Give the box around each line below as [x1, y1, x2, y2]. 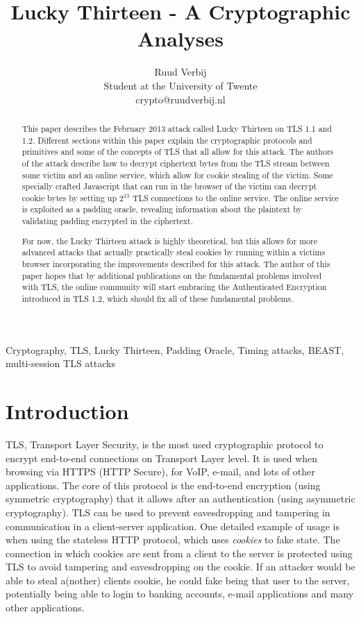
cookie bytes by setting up [22, 192, 117, 203]
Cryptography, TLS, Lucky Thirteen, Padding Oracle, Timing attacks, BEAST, [6, 342, 344, 357]
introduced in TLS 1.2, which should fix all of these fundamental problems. [22, 292, 294, 304]
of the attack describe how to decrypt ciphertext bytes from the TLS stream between [22, 157, 330, 169]
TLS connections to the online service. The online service [132, 192, 339, 203]
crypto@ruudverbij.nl [135, 92, 226, 106]
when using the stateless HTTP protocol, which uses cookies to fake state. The [6, 532, 340, 547]
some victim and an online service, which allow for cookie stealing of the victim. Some [22, 169, 333, 180]
